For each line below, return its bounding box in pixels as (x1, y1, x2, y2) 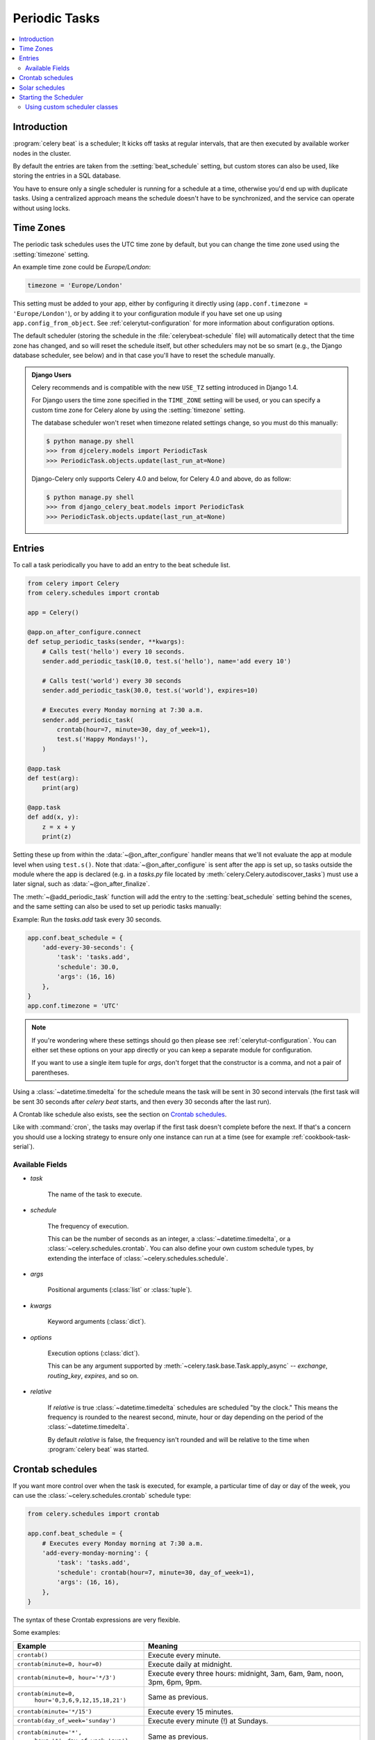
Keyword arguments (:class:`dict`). (47, 1318, 146, 1326)
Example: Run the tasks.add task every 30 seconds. (12, 915, 162, 924)
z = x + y (42, 823, 76, 831)
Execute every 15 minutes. (147, 1707, 234, 1716)
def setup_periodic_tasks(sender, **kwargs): (27, 638, 185, 646)
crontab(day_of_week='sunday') (17, 1717, 116, 1725)
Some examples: (12, 1629, 60, 1637)
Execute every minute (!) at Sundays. (147, 1716, 269, 1725)
